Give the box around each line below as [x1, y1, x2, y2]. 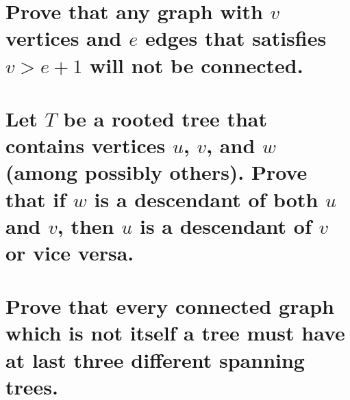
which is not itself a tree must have [5, 319, 345, 347]
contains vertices [5, 131, 166, 159]
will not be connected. [89, 51, 303, 79]
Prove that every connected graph [5, 292, 334, 320]
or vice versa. [5, 238, 134, 266]
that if [5, 185, 66, 213]
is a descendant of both [94, 185, 318, 213]
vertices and [5, 24, 122, 52]
